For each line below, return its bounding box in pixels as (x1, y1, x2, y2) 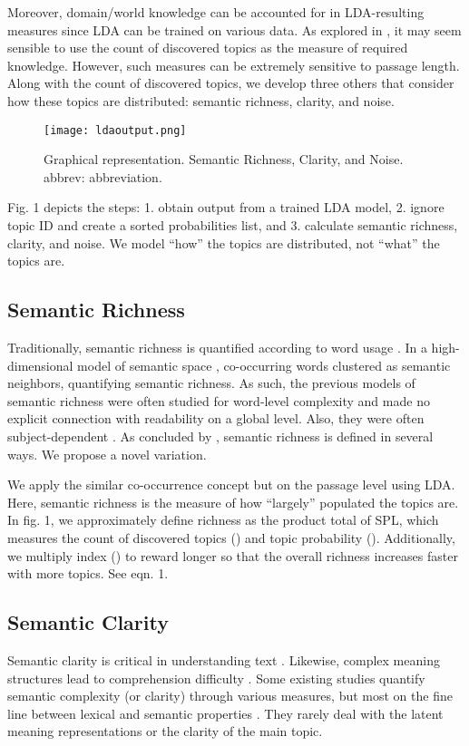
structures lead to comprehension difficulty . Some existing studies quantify (7, 668, 425, 687)
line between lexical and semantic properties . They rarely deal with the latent (7, 703, 444, 722)
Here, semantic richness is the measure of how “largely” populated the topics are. (7, 492, 459, 511)
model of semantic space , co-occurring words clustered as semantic (77, 355, 451, 374)
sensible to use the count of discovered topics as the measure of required (7, 38, 408, 57)
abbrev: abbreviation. (44, 167, 162, 186)
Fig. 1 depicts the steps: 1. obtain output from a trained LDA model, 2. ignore (7, 198, 445, 217)
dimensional (7, 355, 73, 374)
